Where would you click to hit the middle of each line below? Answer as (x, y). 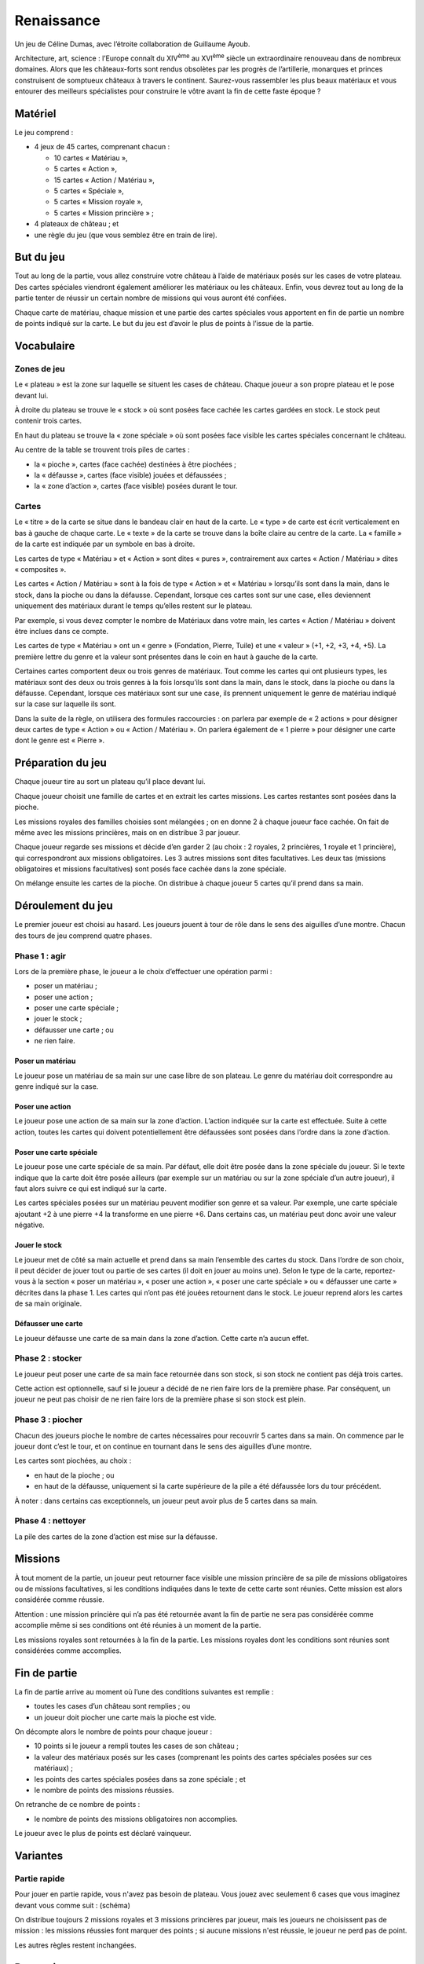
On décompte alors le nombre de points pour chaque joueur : (113, 1731)
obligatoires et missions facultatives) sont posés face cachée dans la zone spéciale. (150, 869)
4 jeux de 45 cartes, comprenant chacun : (102, 147)
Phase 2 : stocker (48, 1358)
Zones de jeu (40, 368)
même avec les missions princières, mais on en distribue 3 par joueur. (128, 832)
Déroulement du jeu (64, 906)
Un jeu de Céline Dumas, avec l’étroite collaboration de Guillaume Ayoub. (132, 44)
